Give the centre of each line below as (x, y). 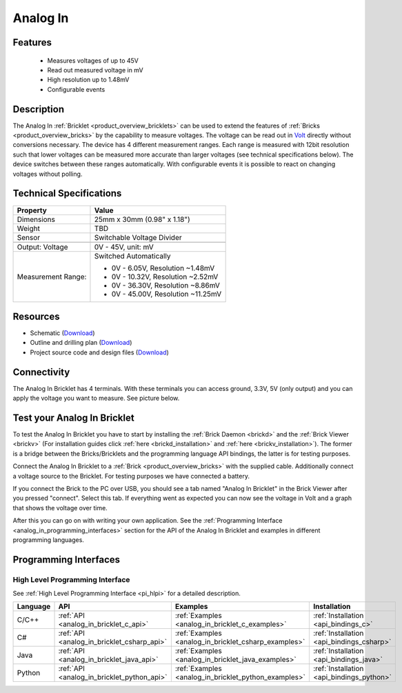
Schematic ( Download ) (63, 333)
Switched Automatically (132, 256)
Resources (36, 316)
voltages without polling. (48, 174)
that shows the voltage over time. (60, 508)
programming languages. (48, 540)
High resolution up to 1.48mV (89, 80)
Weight (29, 228)
